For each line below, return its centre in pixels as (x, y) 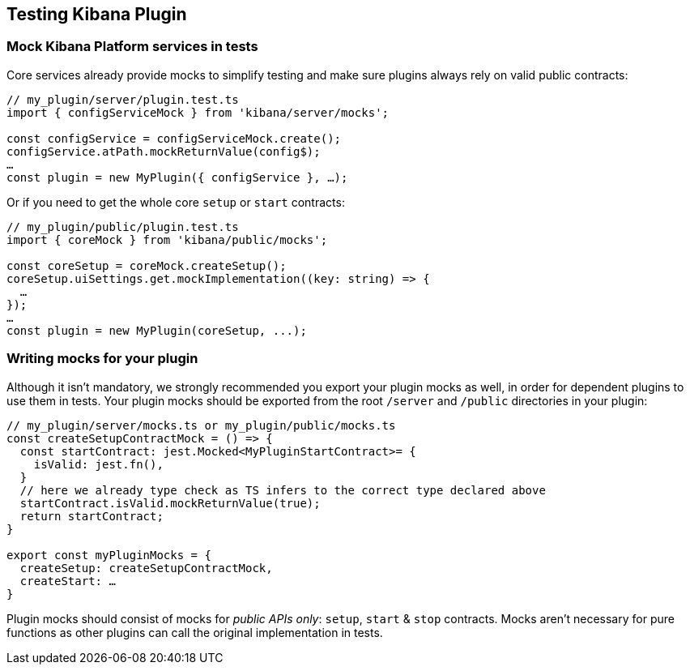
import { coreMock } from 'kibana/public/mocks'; (167, 239)
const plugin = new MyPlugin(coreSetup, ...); (157, 330)
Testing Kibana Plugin (97, 14)
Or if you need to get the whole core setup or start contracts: (176, 202)
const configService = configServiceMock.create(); (174, 138)
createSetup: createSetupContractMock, (146, 568)
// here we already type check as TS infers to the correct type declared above (283, 490)
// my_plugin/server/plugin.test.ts (123, 99)
